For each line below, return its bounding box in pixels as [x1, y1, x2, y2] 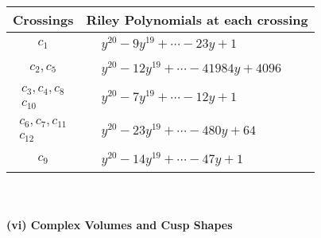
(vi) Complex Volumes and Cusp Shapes [6, 216, 233, 232]
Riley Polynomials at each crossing [86, 10, 308, 29]
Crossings [13, 10, 74, 29]
